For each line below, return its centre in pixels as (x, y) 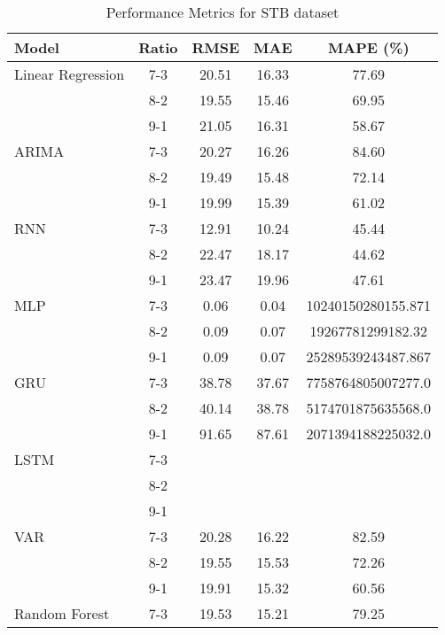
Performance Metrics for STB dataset (222, 12)
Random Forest (62, 613)
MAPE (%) (368, 47)
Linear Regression (70, 74)
